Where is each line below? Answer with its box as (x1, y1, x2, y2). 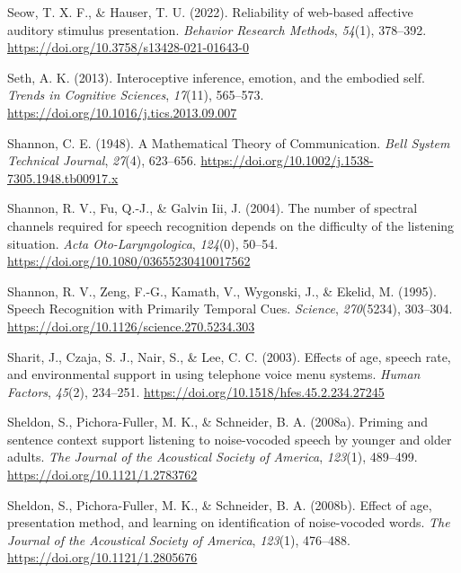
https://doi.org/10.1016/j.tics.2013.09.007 (7, 102, 237, 121)
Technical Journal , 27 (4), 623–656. (7, 151, 197, 170)
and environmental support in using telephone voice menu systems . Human (7, 365, 421, 383)
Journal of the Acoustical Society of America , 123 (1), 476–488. (7, 530, 350, 549)
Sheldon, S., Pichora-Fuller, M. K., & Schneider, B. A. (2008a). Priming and (7, 412, 429, 431)
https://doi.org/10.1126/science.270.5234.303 (7, 316, 255, 335)
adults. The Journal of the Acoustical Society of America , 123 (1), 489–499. (7, 447, 418, 466)
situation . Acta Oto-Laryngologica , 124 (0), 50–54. (7, 234, 279, 252)
